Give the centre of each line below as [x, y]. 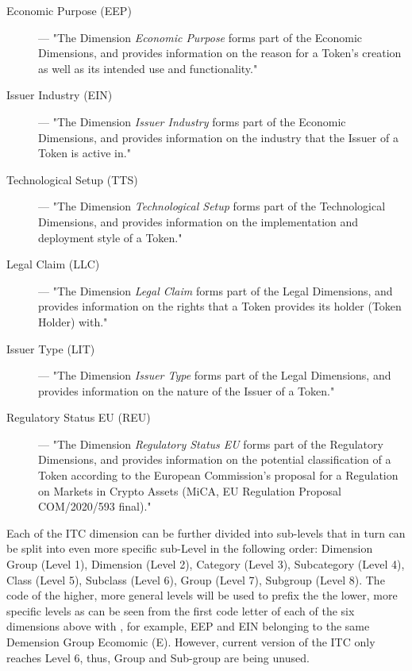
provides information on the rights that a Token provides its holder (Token [220, 306]
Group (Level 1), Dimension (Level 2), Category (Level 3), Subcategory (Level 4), [206, 564]
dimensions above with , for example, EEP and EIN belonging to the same [188, 626]
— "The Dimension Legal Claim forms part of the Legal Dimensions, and [216, 290]
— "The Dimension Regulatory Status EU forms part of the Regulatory [211, 443]
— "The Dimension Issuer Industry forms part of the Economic [192, 121]
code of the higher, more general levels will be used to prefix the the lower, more [202, 595]
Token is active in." [85, 153]
